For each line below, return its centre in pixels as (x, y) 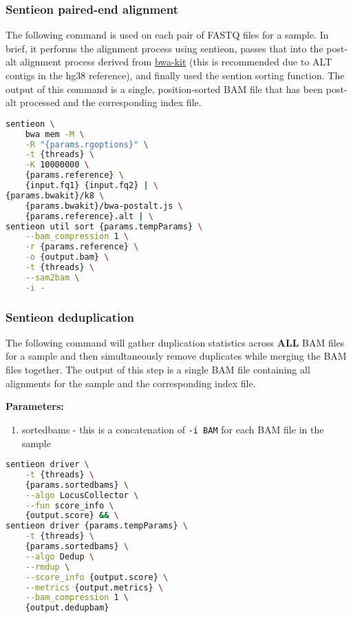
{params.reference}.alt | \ (89, 216)
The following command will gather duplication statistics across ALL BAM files (175, 342)
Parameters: (35, 406)
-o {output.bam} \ (67, 257)
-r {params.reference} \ (82, 247)
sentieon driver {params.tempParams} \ (97, 526)
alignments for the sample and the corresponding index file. (131, 383)
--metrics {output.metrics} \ (94, 587)
